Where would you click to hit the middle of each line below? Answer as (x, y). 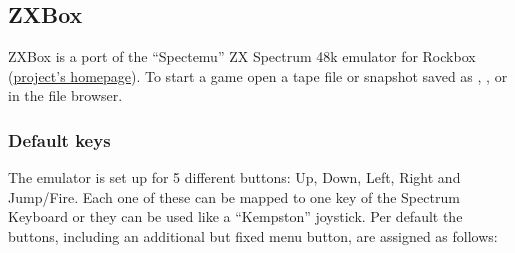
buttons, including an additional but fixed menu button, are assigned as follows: (253, 235)
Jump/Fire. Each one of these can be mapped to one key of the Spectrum (234, 196)
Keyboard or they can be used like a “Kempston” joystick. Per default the (235, 216)
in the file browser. (65, 95)
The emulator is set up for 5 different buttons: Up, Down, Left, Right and (234, 177)
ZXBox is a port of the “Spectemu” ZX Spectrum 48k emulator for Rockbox (242, 56)
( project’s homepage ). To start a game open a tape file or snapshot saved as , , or (258, 75)
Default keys (59, 139)
